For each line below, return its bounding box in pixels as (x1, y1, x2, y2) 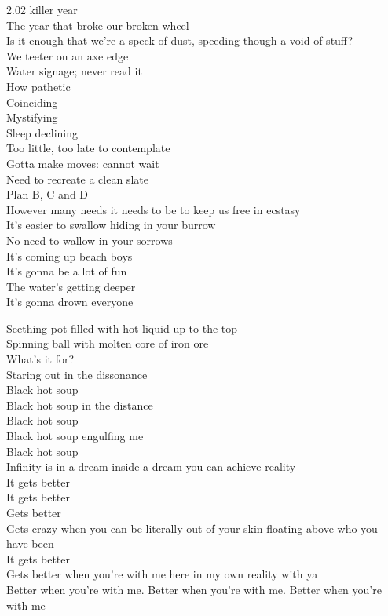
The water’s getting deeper (6, 278, 136, 294)
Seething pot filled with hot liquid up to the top (6, 319, 238, 336)
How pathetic (6, 78, 71, 94)
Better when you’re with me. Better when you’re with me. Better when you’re (6, 581, 382, 597)
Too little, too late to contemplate (6, 140, 170, 156)
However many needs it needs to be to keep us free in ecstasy (6, 201, 301, 217)
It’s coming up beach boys (6, 247, 133, 264)
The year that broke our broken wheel (6, 16, 189, 33)
